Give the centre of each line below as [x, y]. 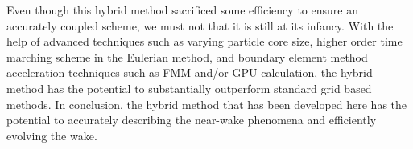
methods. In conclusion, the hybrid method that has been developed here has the [207, 104]
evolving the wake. [52, 135]
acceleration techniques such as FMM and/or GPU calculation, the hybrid [190, 72]
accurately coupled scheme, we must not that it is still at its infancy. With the [200, 25]
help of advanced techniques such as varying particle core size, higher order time [204, 41]
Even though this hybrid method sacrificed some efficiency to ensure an [182, 10]
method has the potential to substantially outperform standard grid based [189, 88]
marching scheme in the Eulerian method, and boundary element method [187, 56]
